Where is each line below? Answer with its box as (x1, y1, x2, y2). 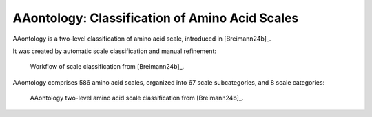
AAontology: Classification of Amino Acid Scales (12, 10, 299, 25)
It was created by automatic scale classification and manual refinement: (12, 47, 217, 55)
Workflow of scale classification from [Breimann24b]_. (30, 63, 185, 71)
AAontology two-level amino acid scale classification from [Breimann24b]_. (30, 94, 244, 103)
